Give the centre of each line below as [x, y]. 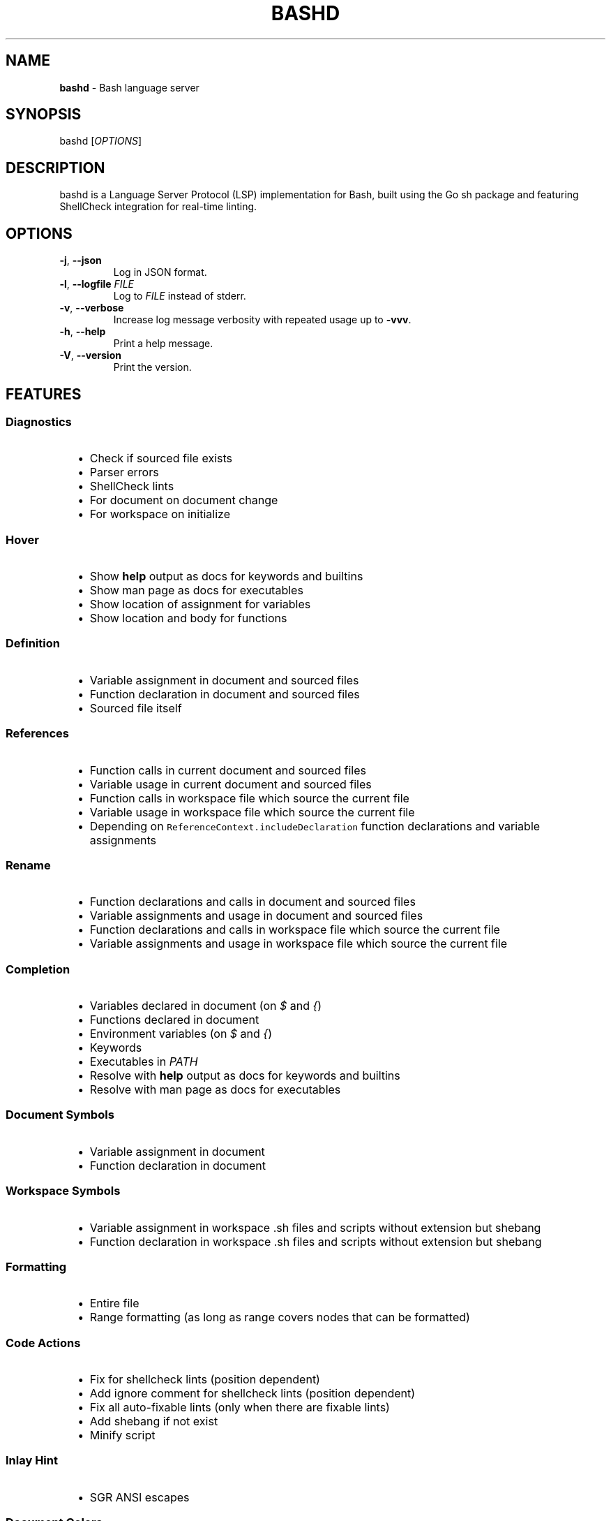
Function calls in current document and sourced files [228, 770]
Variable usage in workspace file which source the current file [252, 812]
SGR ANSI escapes [139, 1497]
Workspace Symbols [63, 1191]
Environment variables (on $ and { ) [181, 1034]
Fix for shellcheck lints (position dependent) [205, 1380]
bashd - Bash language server [129, 87]
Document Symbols [60, 1115]
